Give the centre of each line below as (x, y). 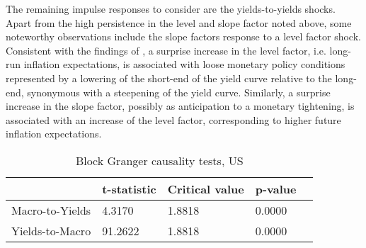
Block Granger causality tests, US (159, 160)
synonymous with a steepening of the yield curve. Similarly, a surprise (179, 92)
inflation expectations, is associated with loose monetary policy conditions (184, 64)
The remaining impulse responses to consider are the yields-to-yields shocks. (171, 9)
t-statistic (129, 188)
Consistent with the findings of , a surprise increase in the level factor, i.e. (166, 50)
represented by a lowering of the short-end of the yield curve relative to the (169, 78)
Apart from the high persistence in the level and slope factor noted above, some (179, 22)
